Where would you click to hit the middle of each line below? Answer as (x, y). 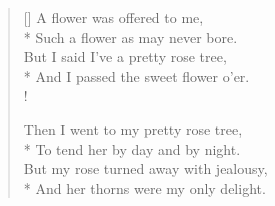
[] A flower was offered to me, (113, 17)
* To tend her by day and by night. (132, 148)
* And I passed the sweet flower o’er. (136, 75)
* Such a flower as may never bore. (130, 36)
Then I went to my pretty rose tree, (133, 128)
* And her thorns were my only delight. (144, 187)
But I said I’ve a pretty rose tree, (125, 56)
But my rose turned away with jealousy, (145, 168)
